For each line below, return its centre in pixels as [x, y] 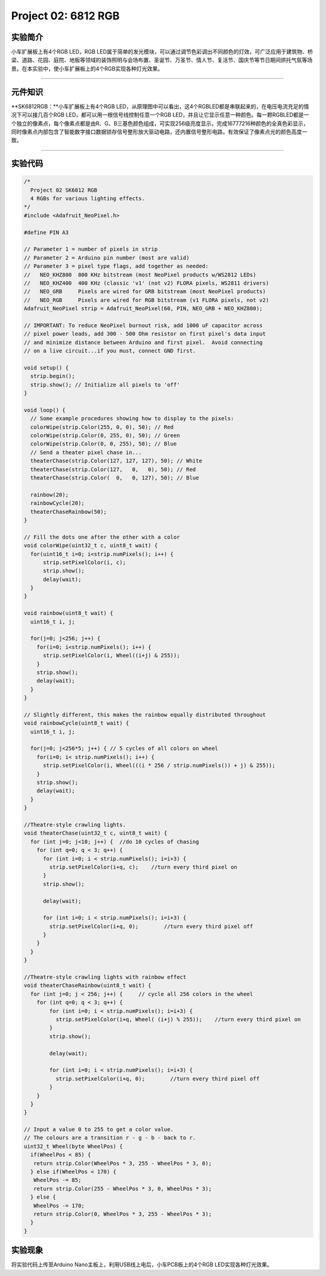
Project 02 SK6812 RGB [64, 190]
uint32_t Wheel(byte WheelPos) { [73, 1146]
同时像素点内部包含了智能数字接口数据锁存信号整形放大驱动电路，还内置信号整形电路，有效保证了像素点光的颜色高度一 [159, 132]
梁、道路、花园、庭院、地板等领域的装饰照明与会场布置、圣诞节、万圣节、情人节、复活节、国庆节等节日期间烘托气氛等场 [162, 60]
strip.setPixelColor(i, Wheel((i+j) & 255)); [112, 656]
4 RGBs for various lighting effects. [88, 199]
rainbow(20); [50, 495]
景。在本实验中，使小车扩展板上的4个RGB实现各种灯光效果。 [87, 68]
